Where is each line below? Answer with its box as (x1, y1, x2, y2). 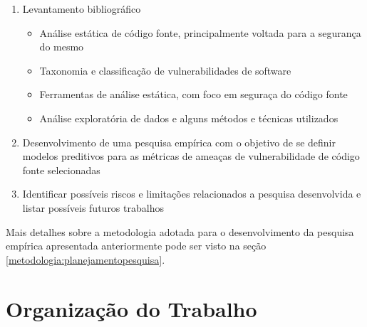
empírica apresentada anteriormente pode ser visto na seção (6, 238, 267, 253)
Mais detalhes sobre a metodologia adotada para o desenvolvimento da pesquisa (6, 224, 354, 239)
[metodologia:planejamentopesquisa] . (6, 252, 165, 267)
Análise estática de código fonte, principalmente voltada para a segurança (39, 25, 361, 40)
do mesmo (39, 39, 84, 54)
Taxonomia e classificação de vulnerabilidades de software (39, 63, 291, 77)
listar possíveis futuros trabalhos (22, 200, 164, 215)
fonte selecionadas (22, 162, 100, 177)
